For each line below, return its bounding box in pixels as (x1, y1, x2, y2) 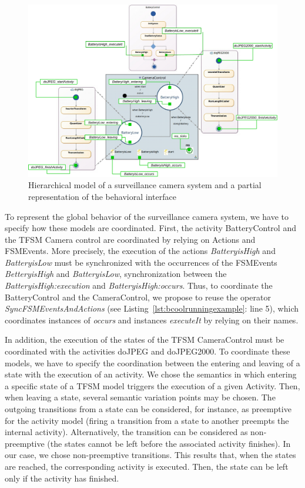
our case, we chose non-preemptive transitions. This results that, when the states (5, 449, 296, 461)
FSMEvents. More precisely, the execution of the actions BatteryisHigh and (5, 245, 276, 257)
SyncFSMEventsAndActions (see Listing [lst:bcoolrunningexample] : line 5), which (5, 302, 299, 315)
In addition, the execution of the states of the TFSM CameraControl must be (5, 333, 284, 346)
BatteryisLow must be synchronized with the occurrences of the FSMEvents (5, 256, 277, 268)
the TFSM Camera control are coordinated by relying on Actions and (5, 233, 256, 245)
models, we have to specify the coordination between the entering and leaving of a (5, 356, 300, 369)
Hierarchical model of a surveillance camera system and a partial (28, 179, 262, 191)
